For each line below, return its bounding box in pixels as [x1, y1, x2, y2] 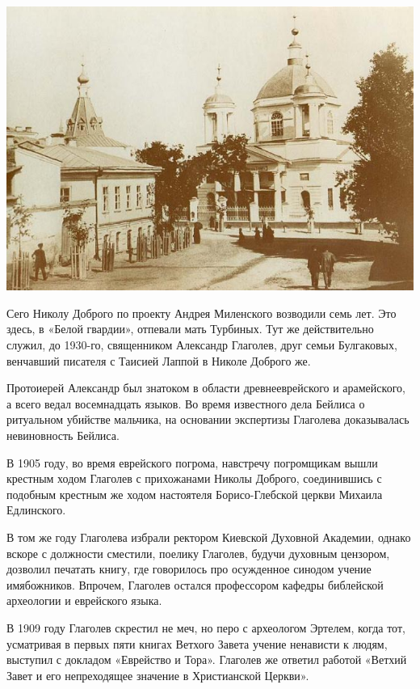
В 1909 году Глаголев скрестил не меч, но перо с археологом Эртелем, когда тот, [6, 619, 405, 636]
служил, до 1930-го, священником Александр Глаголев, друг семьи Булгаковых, [6, 336, 397, 353]
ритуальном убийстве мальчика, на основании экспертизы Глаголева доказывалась [6, 411, 409, 428]
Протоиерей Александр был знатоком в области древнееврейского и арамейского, [6, 379, 405, 396]
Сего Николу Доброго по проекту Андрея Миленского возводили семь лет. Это [6, 304, 397, 321]
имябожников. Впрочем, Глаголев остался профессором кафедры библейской [6, 576, 384, 593]
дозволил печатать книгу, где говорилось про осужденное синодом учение [6, 560, 372, 577]
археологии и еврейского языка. [6, 592, 162, 609]
